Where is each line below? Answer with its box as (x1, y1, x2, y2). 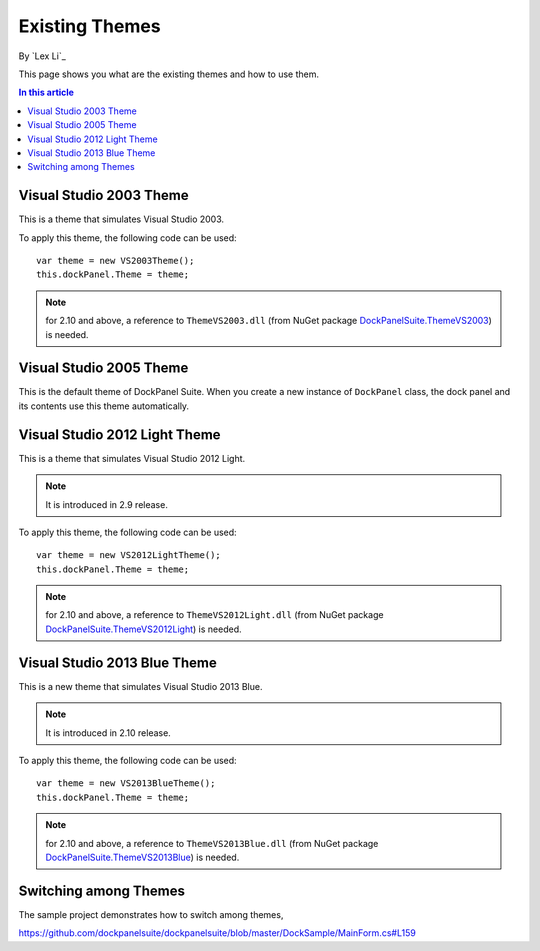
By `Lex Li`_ (18, 50, 67, 62)
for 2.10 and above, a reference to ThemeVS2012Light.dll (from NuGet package (45, 609, 384, 621)
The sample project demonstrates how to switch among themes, (18, 908, 284, 920)
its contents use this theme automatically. (18, 400, 190, 412)
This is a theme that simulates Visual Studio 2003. (18, 213, 225, 225)
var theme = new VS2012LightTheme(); (36, 550, 222, 561)
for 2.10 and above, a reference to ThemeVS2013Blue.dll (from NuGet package (45, 837, 379, 849)
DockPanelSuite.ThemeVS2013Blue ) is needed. (45, 851, 240, 863)
